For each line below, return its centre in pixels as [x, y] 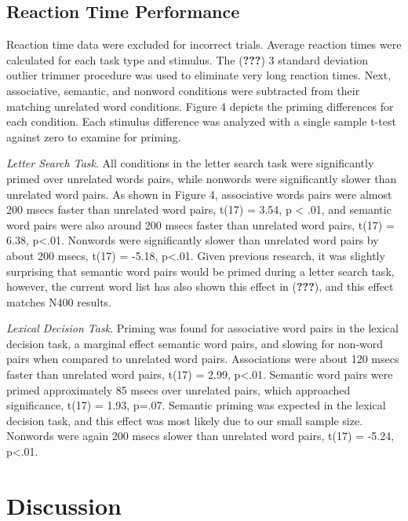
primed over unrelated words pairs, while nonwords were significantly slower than [202, 178]
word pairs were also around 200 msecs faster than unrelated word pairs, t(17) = [200, 224]
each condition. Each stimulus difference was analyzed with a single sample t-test [201, 121]
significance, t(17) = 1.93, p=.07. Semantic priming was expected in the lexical [196, 405]
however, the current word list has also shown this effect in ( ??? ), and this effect [200, 286]
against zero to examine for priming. [94, 136]
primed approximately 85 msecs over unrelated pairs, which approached [178, 389]
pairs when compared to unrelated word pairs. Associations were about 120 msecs [203, 359]
